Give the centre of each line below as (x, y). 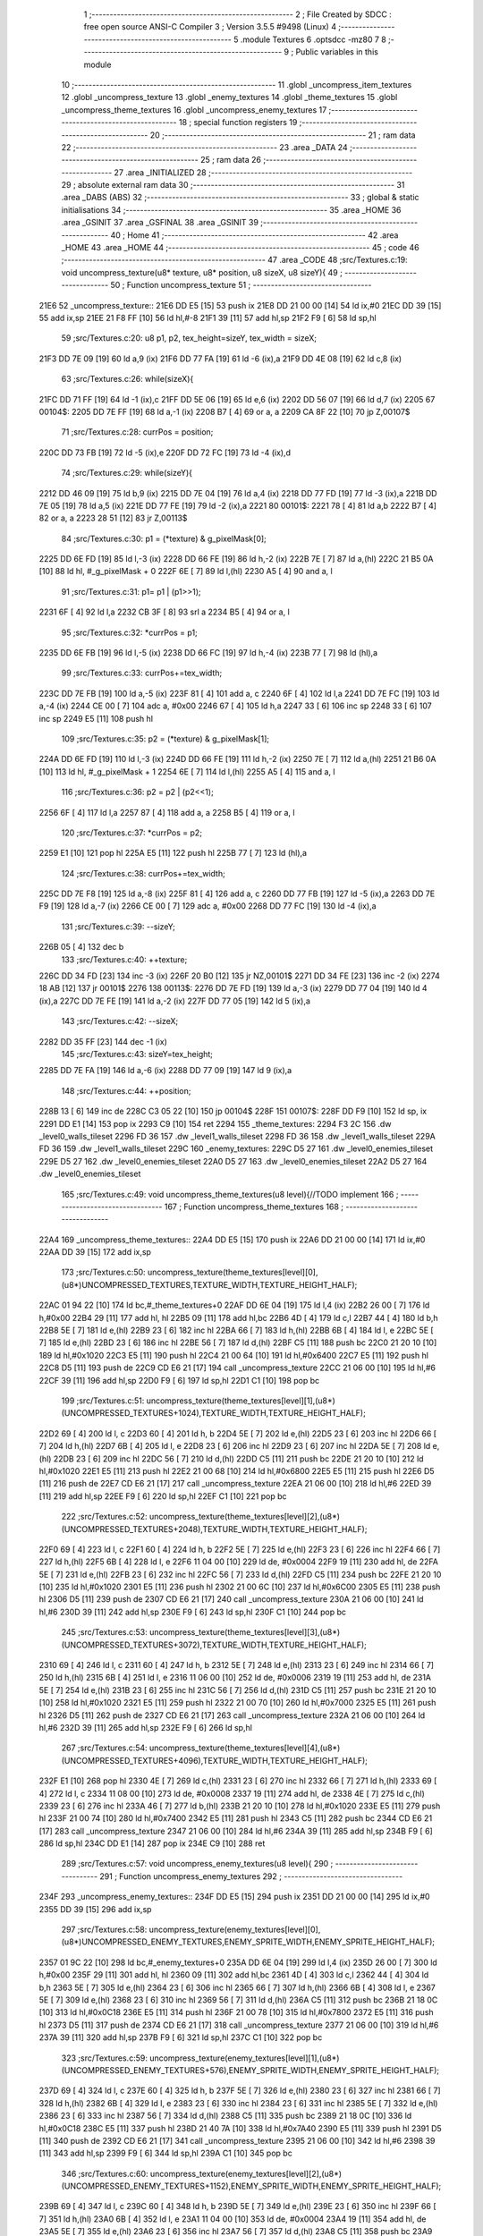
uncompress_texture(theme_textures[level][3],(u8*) (245, 1632)
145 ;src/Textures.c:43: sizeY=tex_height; (137, 1054)
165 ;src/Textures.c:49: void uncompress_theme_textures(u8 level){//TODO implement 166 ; (230, 1194)
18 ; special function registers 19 (238, 123)
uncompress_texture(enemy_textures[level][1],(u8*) (244, 2058)
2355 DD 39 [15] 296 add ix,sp (95, 1909)
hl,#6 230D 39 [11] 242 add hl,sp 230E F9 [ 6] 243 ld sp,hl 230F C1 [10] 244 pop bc (193, 1612)
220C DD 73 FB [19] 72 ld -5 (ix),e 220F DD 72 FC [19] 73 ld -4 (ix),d (165, 453)
